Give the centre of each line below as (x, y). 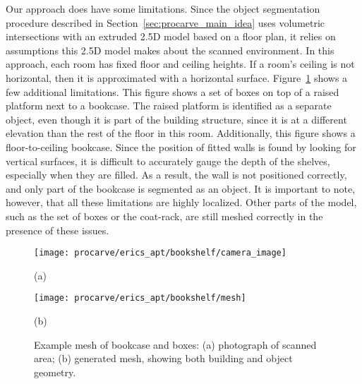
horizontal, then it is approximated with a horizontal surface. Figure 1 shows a (177, 77)
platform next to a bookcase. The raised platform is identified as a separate (169, 106)
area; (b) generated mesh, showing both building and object (163, 358)
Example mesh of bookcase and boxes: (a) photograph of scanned (175, 344)
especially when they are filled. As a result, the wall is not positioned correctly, (176, 175)
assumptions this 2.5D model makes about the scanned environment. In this (170, 50)
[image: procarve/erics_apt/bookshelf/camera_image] (160, 253)
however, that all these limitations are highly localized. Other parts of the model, (181, 202)
